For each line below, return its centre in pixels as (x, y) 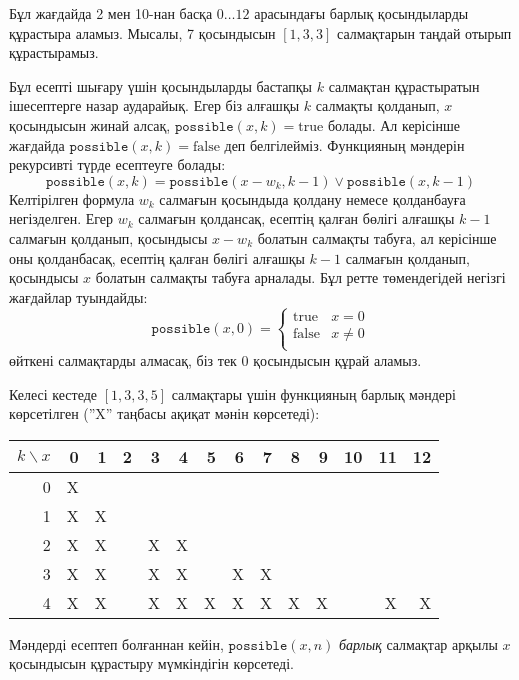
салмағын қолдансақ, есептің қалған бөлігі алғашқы (296, 218)
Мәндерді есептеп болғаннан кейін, (116, 643)
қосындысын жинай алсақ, (90, 124)
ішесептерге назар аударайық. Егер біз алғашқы (154, 105)
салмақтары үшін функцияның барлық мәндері (313, 393)
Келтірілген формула (72, 198)
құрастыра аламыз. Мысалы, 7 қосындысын (142, 32)
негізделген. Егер (61, 218)
